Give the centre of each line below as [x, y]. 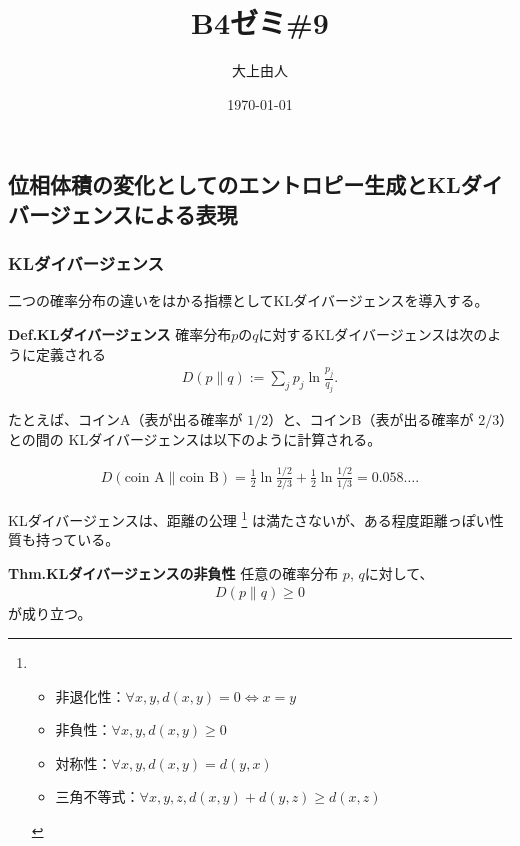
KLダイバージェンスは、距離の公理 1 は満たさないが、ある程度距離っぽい [249, 518]
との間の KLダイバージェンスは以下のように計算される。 [195, 438]
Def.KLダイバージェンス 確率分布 [120, 333]
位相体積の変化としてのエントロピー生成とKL [234, 184]
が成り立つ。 [50, 613]
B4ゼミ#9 [260, 22]
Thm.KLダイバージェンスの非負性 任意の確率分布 [173, 572]
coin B [199, 477]
